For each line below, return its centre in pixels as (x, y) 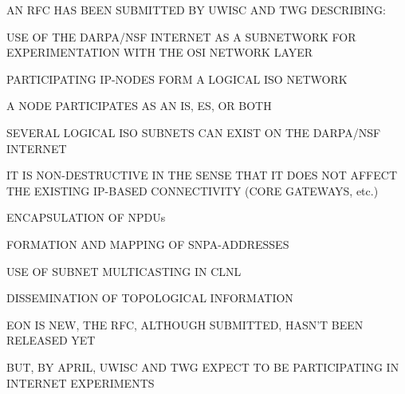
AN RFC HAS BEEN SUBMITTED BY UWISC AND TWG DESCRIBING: (196, 10)
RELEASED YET (51, 340)
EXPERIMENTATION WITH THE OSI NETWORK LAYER (160, 52)
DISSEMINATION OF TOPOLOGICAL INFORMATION (150, 298)
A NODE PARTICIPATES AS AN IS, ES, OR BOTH (139, 106)
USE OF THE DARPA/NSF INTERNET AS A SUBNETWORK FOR (181, 36)
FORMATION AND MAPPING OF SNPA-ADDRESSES (148, 244)
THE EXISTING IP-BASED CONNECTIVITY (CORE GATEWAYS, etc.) (193, 190)
